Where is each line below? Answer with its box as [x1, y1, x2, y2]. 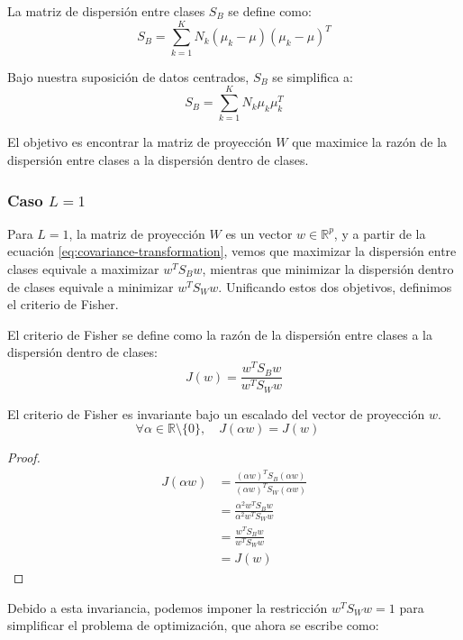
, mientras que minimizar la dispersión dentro [202, 260, 454, 279]
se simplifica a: [272, 67, 353, 86]
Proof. [7, 448, 41, 467]
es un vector [225, 224, 293, 242]
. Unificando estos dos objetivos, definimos [218, 277, 452, 296]
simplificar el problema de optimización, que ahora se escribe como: [7, 616, 379, 635]
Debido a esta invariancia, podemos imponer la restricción [7, 598, 328, 617]
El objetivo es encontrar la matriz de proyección [7, 133, 272, 151]
